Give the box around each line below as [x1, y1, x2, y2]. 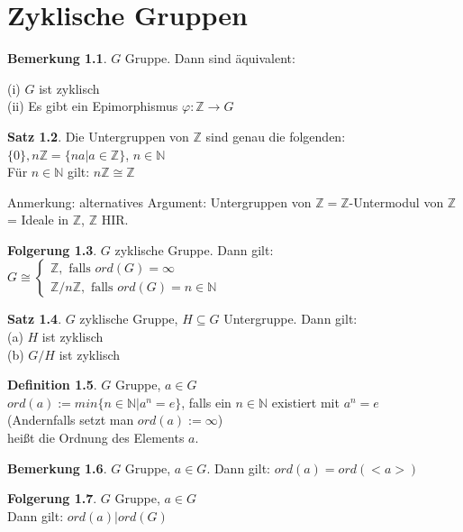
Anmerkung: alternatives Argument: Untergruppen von [7, 192, 312, 211]
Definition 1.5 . [7, 375, 97, 394]
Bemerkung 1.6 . [7, 458, 107, 477]
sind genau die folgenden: [205, 126, 346, 145]
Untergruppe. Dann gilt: [223, 309, 358, 328]
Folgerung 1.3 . [7, 240, 97, 259]
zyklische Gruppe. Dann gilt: [114, 240, 274, 259]
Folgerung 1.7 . [7, 489, 97, 508]
